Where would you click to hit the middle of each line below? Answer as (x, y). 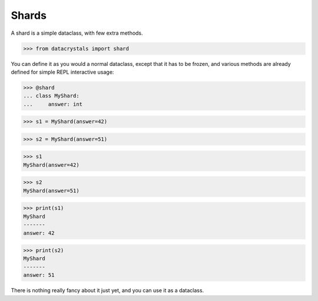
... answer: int (53, 104)
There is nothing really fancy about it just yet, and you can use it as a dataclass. (107, 290)
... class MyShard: (51, 96)
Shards (29, 15)
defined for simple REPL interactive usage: (62, 72)
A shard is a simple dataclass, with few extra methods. (77, 33)
